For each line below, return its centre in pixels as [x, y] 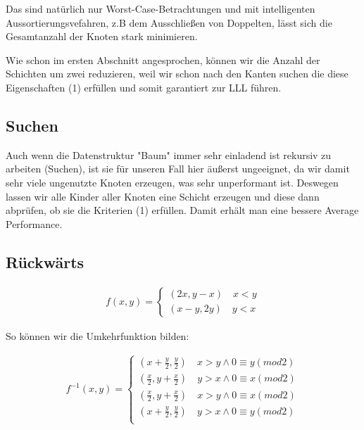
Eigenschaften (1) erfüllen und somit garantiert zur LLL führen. [144, 87]
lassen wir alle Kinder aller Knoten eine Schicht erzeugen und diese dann [163, 196]
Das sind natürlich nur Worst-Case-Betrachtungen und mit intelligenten [161, 8]
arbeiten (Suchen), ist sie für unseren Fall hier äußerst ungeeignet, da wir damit [178, 169]
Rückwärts [45, 261]
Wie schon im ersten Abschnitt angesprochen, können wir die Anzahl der [163, 59]
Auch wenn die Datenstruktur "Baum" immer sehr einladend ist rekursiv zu [169, 154]
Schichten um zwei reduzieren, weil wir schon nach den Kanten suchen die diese [177, 74]
